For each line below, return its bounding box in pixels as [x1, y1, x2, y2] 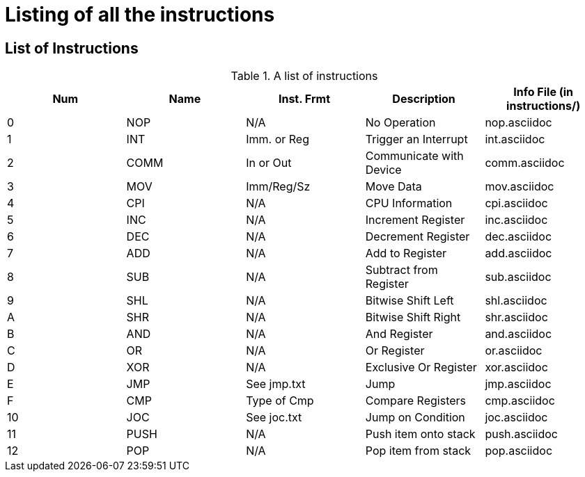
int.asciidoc [485, 132, 545, 147]
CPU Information [365, 196, 453, 211]
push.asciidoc [485, 427, 558, 442]
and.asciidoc [485, 327, 552, 341]
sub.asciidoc [485, 270, 552, 284]
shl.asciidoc [485, 293, 547, 308]
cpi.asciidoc [485, 196, 548, 211]
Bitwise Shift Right [365, 310, 461, 325]
